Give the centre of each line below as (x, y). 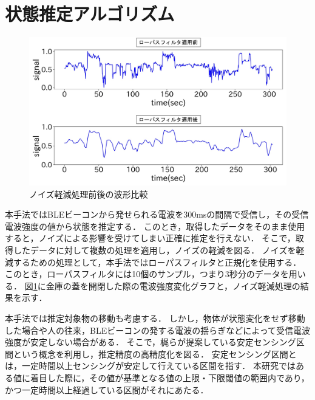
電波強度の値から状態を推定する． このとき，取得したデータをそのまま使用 (155, 226)
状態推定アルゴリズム (90, 14)
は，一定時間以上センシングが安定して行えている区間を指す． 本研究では (150, 366)
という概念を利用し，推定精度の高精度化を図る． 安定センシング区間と (155, 353)
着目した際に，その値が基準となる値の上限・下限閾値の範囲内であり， (170, 377)
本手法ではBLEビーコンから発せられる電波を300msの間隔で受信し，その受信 (157, 214)
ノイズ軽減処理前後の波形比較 (89, 194)
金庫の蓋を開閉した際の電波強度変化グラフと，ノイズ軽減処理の (173, 285)
